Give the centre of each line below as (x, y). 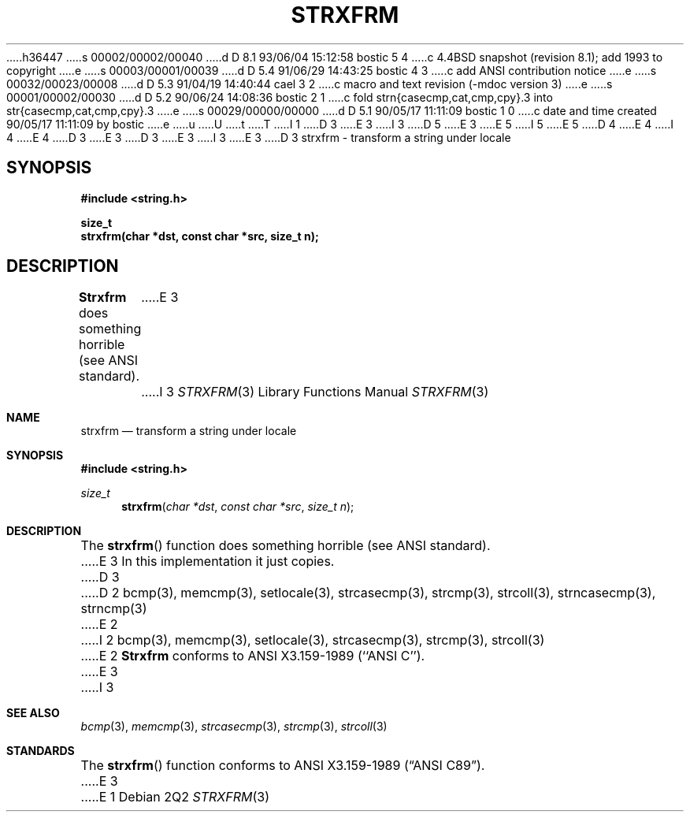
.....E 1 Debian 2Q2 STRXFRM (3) (175, 797)
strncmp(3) (114, 609)
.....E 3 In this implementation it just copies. (208, 561)
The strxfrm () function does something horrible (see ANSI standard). (286, 546)
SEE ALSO (33, 713)
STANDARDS (41, 751)
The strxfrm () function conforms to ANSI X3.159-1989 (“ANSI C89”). (283, 766)
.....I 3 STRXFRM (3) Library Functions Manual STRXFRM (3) (315, 392)
